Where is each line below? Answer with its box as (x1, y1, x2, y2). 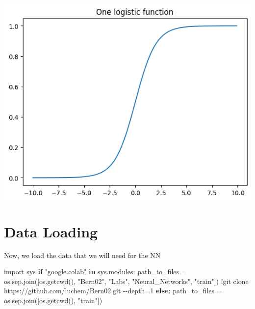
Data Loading (4, 221, 98, 241)
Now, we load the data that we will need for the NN (4, 250, 161, 260)
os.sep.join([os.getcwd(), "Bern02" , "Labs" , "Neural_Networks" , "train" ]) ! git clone (4, 276, 249, 286)
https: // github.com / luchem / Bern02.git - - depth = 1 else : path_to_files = (4, 285, 222, 296)
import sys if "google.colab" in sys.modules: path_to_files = (4, 266, 187, 277)
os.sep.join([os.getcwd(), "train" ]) (4, 295, 102, 305)
